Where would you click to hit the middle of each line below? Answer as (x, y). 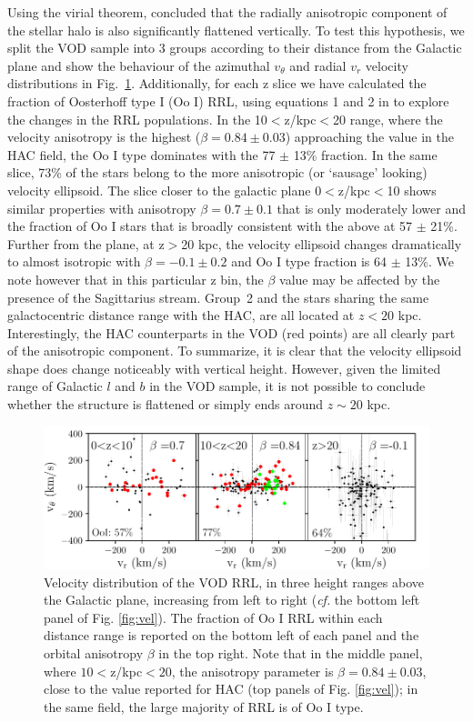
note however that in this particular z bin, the (136, 279)
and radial (318, 65)
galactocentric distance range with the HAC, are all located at (181, 315)
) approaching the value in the (369, 137)
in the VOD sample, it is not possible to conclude (287, 386)
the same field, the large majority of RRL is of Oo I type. (204, 706)
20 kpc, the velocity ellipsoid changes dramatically (322, 243)
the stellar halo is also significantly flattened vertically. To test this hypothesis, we (236, 30)
